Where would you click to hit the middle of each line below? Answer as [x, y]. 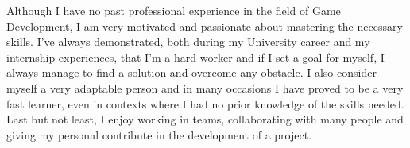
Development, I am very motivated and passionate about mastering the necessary [205, 26]
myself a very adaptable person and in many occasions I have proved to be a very [205, 87]
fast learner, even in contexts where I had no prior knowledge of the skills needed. [205, 103]
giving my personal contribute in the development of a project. [159, 134]
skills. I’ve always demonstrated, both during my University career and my [188, 42]
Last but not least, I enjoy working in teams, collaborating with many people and [205, 119]
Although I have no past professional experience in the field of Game [174, 10]
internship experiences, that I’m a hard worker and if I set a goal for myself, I [195, 57]
